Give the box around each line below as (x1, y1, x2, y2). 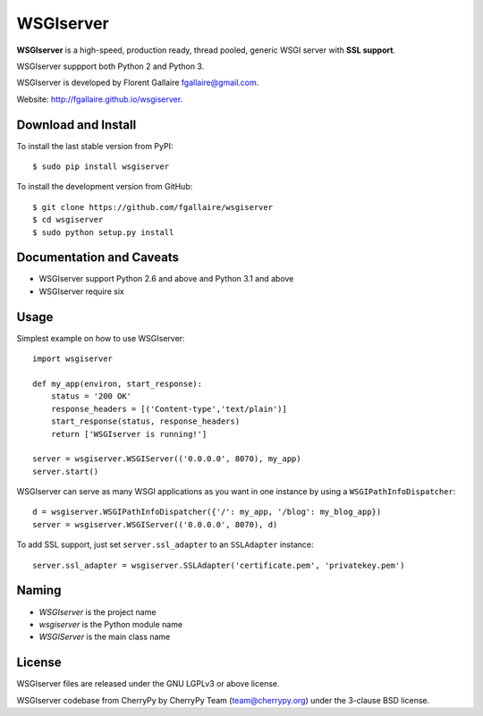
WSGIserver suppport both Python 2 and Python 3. (16, 61, 205, 72)
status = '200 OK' (50, 392, 132, 401)
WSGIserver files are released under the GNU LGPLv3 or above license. (16, 678, 281, 689)
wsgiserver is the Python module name (38, 619, 183, 629)
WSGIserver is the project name (38, 606, 157, 617)
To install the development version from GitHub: (16, 181, 193, 192)
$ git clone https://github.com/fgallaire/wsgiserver (32, 202, 273, 212)
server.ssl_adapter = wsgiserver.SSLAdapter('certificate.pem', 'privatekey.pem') (32, 560, 405, 570)
